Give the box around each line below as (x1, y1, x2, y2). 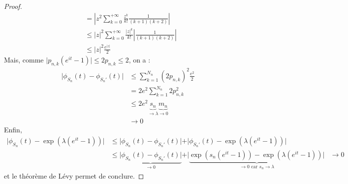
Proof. (4, 1, 22, 11)
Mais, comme (4, 55, 44, 65)
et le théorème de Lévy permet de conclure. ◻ (4, 170, 144, 181)
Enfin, (4, 124, 22, 135)
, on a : (128, 55, 151, 65)
